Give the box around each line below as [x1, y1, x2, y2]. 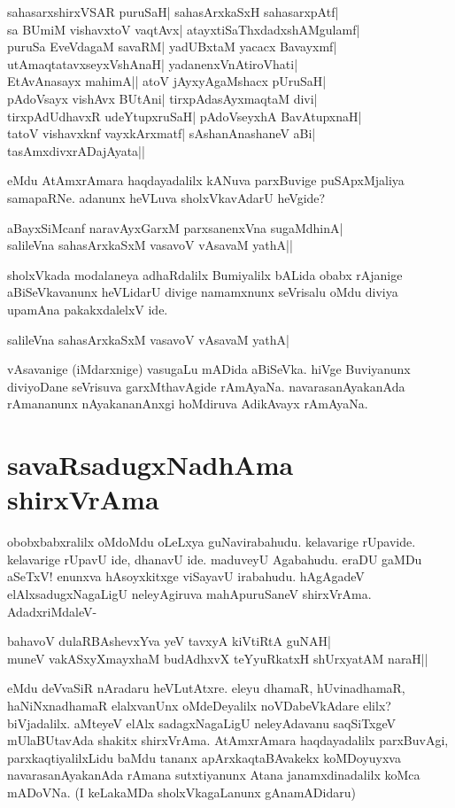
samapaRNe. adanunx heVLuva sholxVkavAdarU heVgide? [7, 188, 326, 206]
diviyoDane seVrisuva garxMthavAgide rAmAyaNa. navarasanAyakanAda [7, 377, 405, 395]
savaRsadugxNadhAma [7, 447, 294, 483]
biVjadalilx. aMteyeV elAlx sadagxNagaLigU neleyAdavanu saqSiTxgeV [7, 713, 397, 732]
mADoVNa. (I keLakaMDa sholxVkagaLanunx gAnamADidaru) [7, 782, 356, 801]
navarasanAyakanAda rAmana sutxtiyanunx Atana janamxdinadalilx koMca [7, 765, 420, 784]
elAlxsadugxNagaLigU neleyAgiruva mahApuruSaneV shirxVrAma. [7, 584, 372, 602]
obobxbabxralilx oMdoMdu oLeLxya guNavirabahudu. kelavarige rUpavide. [7, 532, 416, 551]
